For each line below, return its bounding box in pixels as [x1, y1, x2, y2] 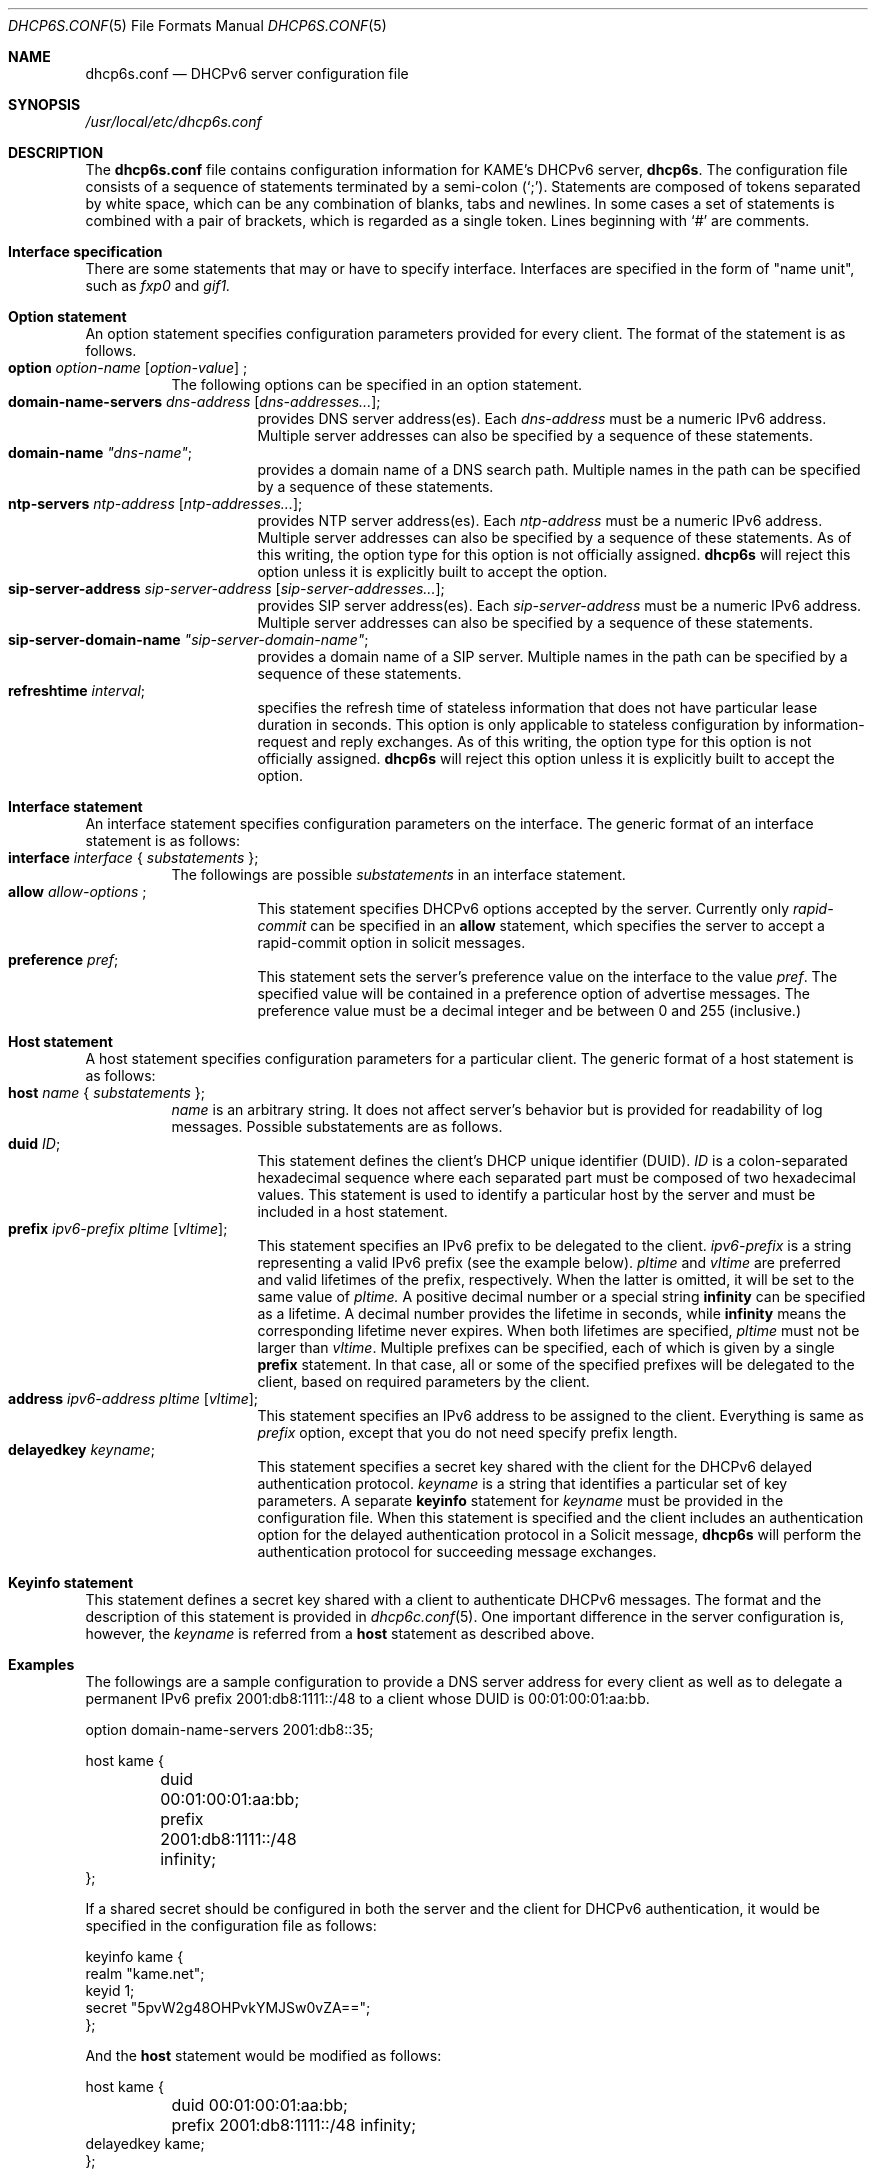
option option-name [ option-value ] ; [8, 359, 248, 376]
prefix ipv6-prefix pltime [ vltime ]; [8, 1220, 228, 1237]
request [257, 733, 308, 750]
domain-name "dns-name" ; [8, 444, 193, 461]
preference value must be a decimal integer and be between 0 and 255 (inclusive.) [257, 1002, 801, 1019]
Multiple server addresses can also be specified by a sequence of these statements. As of [257, 529, 852, 546]
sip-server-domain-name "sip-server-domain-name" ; [8, 631, 369, 648]
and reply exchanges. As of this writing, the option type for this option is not [311, 733, 812, 750]
